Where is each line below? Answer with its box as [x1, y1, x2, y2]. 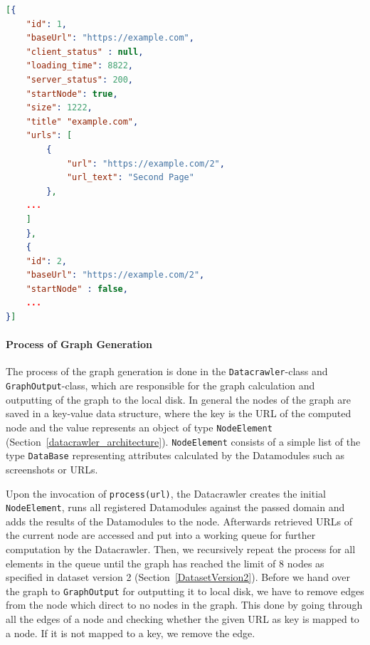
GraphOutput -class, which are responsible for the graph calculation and [6, 378, 315, 393]
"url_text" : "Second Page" [66, 172, 194, 183]
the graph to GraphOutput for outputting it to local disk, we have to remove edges [6, 583, 364, 598]
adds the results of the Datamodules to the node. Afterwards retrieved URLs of [6, 513, 352, 528]
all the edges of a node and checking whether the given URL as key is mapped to [6, 612, 359, 626]
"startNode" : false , [26, 283, 128, 294]
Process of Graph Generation [6, 337, 152, 352]
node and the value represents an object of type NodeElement [6, 419, 273, 434]
